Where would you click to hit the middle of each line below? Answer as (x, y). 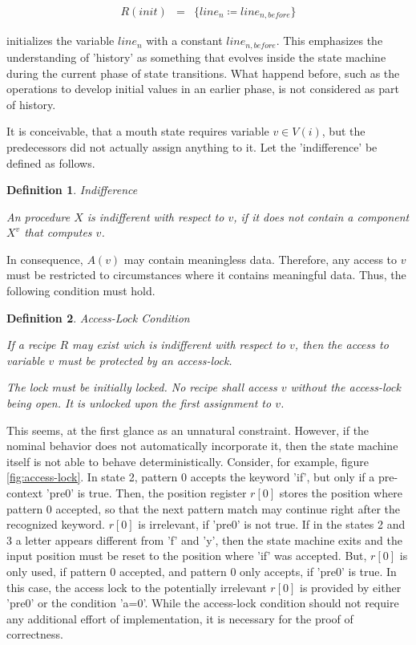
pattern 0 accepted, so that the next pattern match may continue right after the (203, 508)
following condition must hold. (81, 291)
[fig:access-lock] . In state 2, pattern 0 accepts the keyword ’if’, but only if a (191, 477)
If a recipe (31, 345)
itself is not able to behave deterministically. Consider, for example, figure (188, 461)
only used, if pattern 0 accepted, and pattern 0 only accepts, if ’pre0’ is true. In (202, 571)
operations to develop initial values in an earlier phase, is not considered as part (203, 89)
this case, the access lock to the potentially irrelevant (137, 587)
